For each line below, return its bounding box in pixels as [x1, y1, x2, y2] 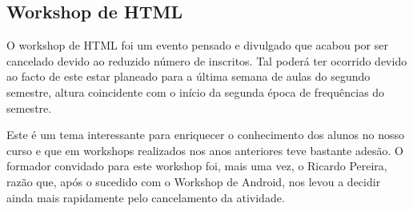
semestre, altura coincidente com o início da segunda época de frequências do [6, 83, 385, 100]
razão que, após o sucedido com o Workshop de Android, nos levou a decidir [6, 173, 381, 189]
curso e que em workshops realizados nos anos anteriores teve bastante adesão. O [6, 141, 403, 158]
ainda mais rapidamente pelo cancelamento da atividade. [6, 189, 285, 205]
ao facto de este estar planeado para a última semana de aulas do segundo [6, 68, 371, 85]
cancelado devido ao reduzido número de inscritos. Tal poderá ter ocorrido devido [6, 52, 407, 69]
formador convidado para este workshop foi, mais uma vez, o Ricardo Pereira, [6, 157, 387, 174]
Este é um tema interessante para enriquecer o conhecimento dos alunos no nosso [6, 126, 405, 143]
